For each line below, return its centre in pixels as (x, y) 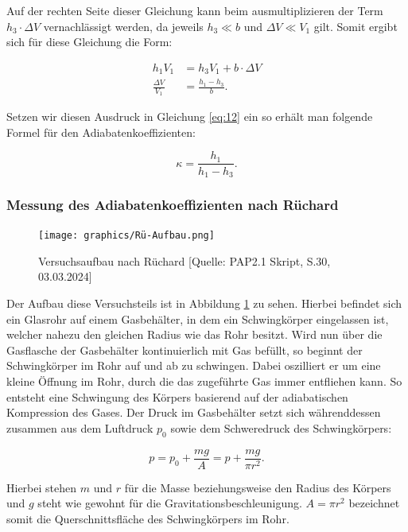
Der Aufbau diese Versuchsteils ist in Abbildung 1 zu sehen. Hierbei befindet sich (204, 303)
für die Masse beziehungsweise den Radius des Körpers (258, 487)
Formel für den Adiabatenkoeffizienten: (101, 132)
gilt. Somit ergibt (356, 26)
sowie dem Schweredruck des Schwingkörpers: (281, 427)
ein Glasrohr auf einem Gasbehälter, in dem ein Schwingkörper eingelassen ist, (198, 318)
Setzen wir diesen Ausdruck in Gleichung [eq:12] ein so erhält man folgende (190, 116)
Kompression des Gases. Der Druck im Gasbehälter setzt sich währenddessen (194, 412)
